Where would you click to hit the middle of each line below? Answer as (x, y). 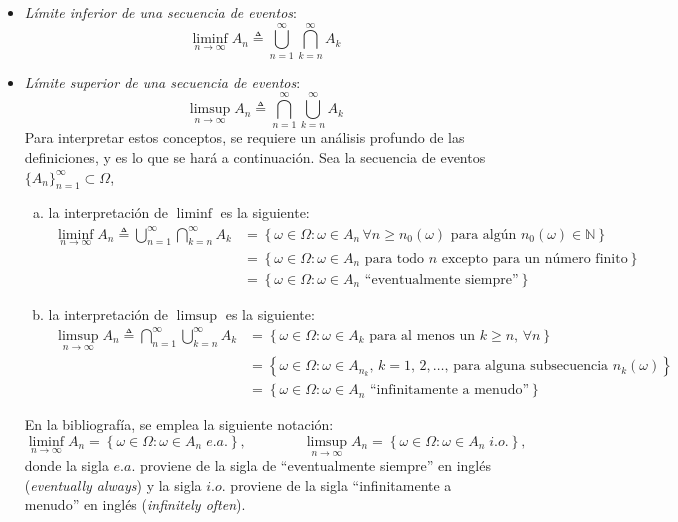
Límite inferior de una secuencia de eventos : (160, 12)
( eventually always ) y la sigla (113, 484)
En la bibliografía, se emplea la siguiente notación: (179, 424)
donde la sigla (66, 465)
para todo (394, 258)
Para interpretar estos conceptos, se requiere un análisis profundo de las (244, 137)
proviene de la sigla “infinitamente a (341, 484)
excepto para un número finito (534, 258)
